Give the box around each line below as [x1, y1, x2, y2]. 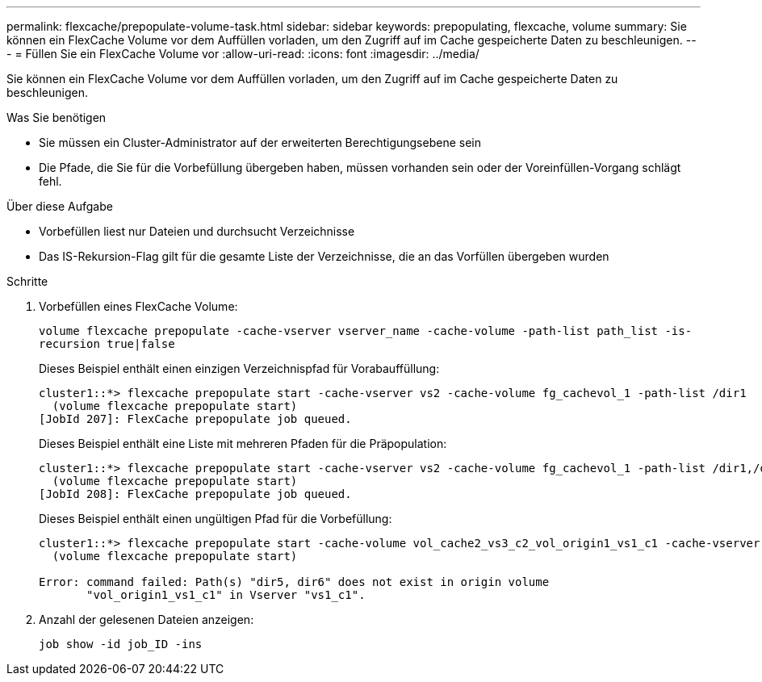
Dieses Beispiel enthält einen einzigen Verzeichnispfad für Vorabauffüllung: [39, 362, 440, 375]
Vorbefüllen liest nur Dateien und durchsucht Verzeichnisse [39, 224, 355, 238]
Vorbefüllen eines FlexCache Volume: [39, 299, 238, 313]
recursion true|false [39, 337, 175, 350]
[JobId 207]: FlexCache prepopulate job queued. [39, 412, 352, 425]
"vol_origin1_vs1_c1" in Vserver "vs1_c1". [86, 588, 366, 601]
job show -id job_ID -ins [39, 638, 203, 651]
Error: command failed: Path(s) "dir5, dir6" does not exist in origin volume [39, 575, 550, 588]
